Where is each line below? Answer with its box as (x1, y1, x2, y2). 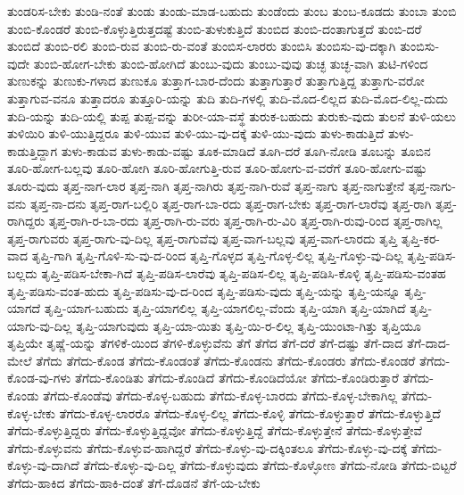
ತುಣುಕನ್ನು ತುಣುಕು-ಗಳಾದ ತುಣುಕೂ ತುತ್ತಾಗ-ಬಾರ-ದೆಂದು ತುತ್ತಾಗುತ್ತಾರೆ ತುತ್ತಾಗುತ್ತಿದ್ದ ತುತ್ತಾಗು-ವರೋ (7, 71, 425, 90)
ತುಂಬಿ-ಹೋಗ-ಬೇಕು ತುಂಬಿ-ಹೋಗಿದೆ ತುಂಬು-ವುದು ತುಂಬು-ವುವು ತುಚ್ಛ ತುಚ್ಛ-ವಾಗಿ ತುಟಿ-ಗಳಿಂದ (33, 54, 428, 72)
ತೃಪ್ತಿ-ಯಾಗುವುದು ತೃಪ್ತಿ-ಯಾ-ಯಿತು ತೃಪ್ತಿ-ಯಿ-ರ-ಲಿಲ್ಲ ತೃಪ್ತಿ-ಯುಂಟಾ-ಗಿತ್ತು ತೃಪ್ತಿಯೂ (76, 316, 421, 334)
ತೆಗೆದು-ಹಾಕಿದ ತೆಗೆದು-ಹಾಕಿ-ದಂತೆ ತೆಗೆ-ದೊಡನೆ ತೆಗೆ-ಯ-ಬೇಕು (7, 474, 261, 492)
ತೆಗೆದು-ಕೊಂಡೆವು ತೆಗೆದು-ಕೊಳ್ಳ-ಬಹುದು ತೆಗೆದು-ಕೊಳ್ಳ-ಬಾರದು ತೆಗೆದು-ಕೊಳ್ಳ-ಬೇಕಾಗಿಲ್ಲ (43, 386, 398, 405)
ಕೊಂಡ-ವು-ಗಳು (7, 368, 71, 387)
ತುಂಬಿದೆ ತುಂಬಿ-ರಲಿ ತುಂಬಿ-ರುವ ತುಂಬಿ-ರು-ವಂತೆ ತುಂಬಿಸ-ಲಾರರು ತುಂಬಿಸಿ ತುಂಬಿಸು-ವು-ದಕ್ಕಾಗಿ (7, 37, 396, 55)
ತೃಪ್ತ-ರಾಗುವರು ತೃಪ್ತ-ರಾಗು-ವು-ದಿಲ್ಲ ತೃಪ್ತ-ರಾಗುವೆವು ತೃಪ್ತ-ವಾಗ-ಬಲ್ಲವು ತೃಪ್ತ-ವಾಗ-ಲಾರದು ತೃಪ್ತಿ (7, 228, 398, 247)
